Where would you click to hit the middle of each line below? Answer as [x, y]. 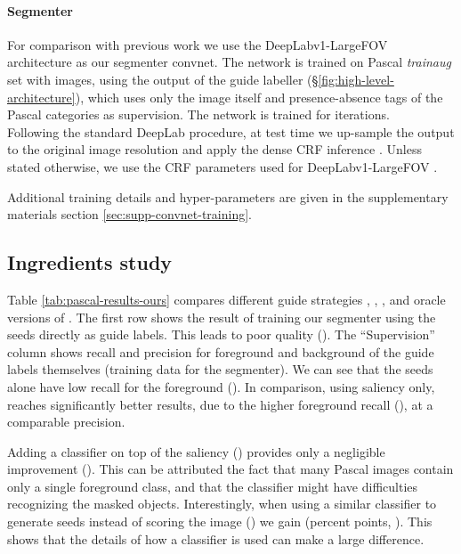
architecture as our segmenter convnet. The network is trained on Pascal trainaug [229, 62]
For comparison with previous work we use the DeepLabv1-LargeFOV [198, 44]
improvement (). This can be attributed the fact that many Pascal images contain [230, 469]
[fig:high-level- [356, 79]
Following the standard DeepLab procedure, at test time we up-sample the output [231, 131]
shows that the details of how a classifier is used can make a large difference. [216, 538]
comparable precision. [66, 422]
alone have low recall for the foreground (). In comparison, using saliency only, [221, 386]
